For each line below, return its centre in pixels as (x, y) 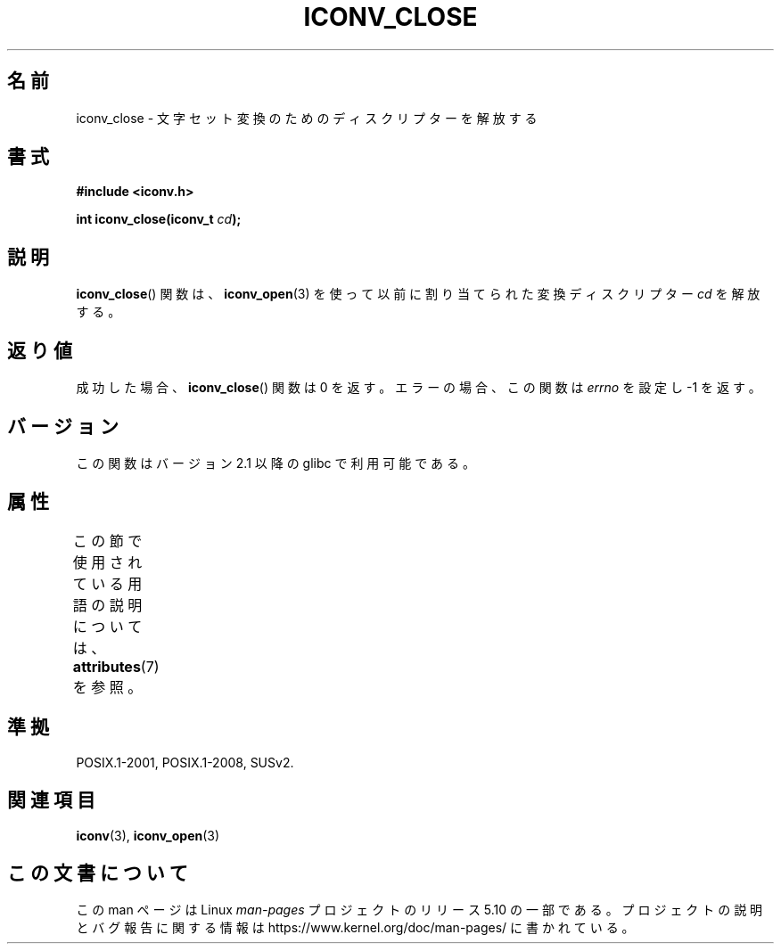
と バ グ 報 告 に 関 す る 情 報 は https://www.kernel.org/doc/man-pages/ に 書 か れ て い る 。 (355, 928)
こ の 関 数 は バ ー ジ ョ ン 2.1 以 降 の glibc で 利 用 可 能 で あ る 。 (275, 463)
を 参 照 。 (107, 687)
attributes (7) (116, 666)
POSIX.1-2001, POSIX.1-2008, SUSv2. (185, 762)
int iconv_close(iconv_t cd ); (159, 219)
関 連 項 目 (51, 800)
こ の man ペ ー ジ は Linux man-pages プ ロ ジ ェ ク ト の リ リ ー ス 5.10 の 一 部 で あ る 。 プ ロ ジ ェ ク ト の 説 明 (419, 910)
